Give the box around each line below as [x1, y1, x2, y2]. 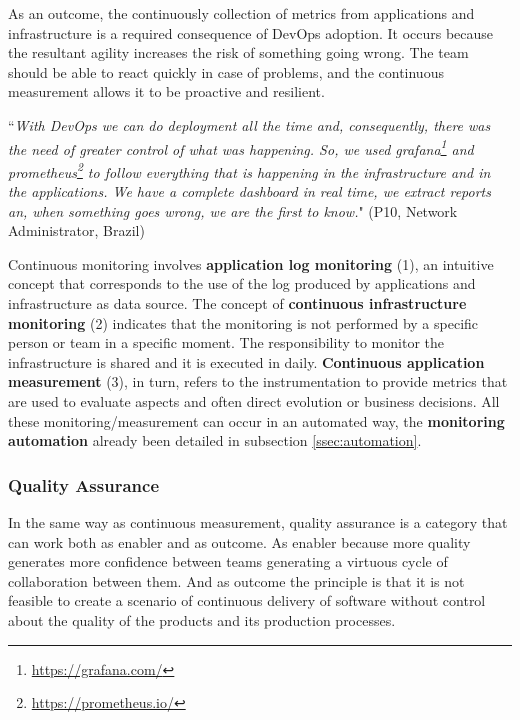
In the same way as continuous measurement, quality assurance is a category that [8, 512, 508, 532]
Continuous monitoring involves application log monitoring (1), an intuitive [8, 253, 494, 274]
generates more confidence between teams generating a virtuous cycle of [8, 551, 448, 572]
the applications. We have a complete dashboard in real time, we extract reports [8, 181, 491, 202]
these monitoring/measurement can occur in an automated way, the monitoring [8, 410, 505, 431]
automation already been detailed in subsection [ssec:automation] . [8, 430, 422, 451]
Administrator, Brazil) [8, 220, 145, 241]
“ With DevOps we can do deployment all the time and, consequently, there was [8, 114, 491, 135]
